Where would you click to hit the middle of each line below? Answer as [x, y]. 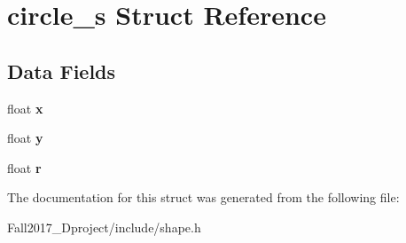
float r [24, 167]
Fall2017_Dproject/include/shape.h [104, 227]
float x [25, 108]
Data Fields [62, 71]
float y [25, 138]
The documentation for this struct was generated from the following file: [203, 197]
